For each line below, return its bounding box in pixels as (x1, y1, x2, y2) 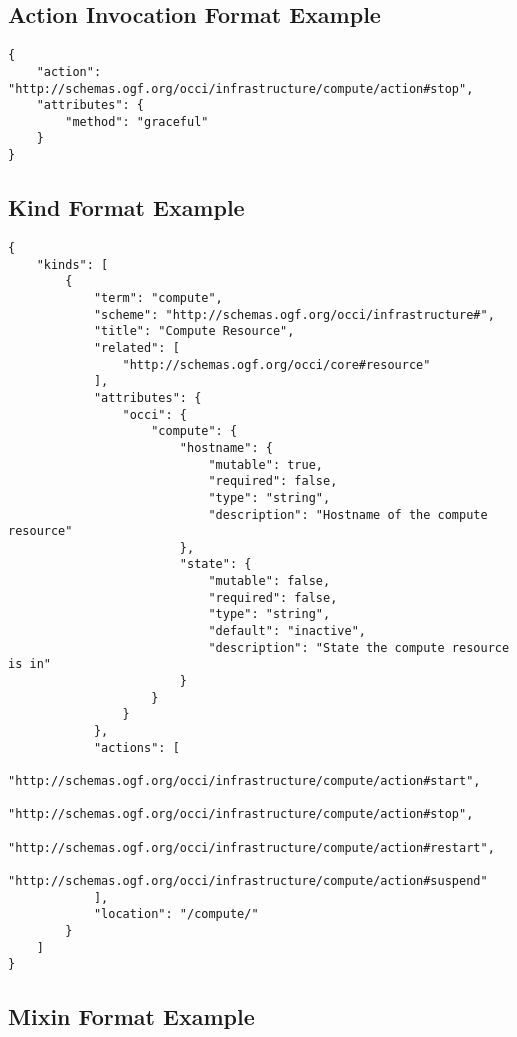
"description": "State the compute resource (208, 640, 510, 655)
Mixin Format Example (8, 1001, 255, 1032)
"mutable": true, (208, 457, 323, 472)
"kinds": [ (36, 257, 109, 272)
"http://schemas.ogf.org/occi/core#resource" (122, 357, 431, 372)
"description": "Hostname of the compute (208, 507, 488, 522)
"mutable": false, (208, 574, 331, 589)
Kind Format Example (8, 192, 245, 223)
